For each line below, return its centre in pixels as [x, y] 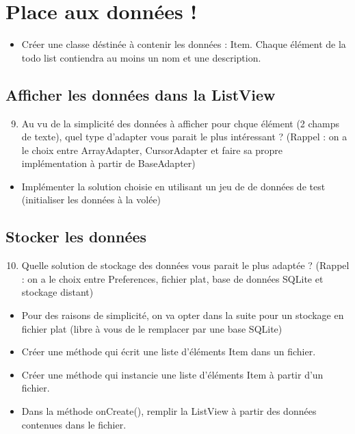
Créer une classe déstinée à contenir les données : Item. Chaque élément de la [184, 44]
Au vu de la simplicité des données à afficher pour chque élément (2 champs [181, 123]
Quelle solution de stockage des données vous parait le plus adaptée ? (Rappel [185, 265]
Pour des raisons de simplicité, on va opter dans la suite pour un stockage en [183, 315]
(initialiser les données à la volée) [91, 200]
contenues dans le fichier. [74, 424]
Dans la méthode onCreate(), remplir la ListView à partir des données [169, 411]
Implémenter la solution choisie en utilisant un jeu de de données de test [173, 186]
